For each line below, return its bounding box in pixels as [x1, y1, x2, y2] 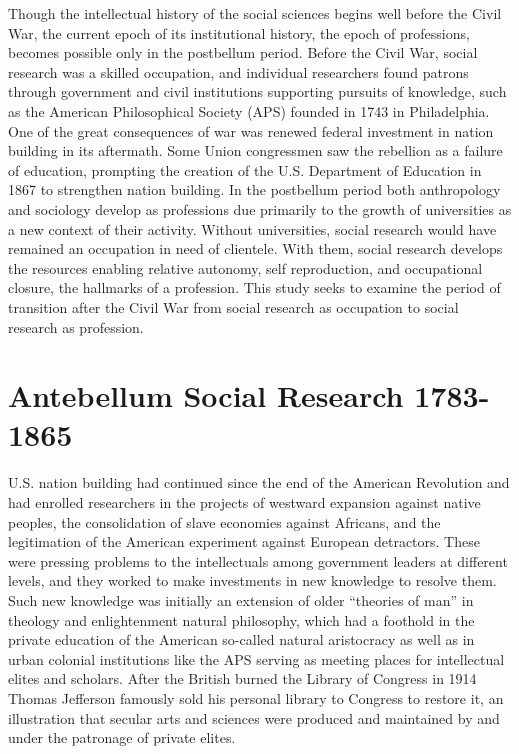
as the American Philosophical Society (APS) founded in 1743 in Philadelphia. [8, 100, 490, 121]
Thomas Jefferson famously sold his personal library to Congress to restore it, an [8, 687, 504, 708]
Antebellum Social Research [8, 375, 404, 416]
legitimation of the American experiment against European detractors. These [8, 531, 480, 552]
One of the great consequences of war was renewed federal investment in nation [8, 120, 494, 141]
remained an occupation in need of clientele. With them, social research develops [8, 238, 503, 259]
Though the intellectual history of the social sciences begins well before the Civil [8, 3, 502, 23]
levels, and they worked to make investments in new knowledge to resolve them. [8, 570, 497, 591]
